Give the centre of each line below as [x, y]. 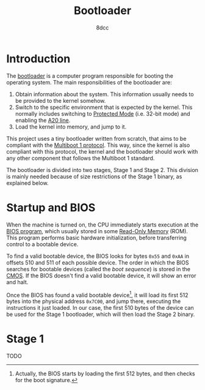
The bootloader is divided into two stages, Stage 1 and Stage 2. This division [102, 170]
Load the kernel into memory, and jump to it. [71, 127]
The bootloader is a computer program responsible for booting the [90, 76]
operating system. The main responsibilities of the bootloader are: [89, 82]
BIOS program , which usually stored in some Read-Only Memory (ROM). [97, 231]
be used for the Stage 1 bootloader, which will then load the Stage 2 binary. [101, 314]
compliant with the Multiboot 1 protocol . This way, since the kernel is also [98, 145]
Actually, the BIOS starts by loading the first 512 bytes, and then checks [105, 373]
